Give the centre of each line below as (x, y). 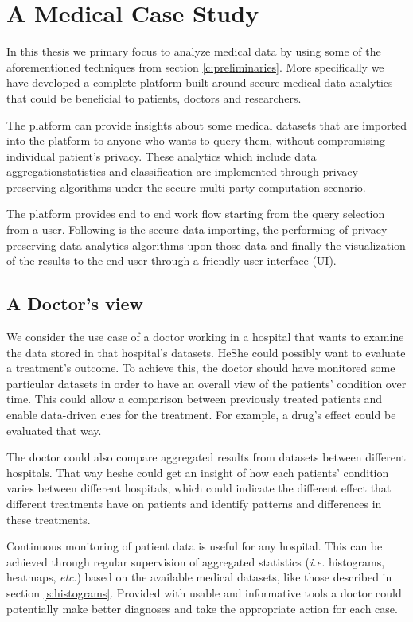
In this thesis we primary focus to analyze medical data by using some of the (194, 51)
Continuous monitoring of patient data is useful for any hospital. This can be (195, 546)
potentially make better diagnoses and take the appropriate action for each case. (202, 608)
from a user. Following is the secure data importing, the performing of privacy (197, 229)
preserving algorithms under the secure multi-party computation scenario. (186, 187)
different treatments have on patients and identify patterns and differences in (194, 503)
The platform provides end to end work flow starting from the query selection (196, 214)
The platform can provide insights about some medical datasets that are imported (206, 124)
